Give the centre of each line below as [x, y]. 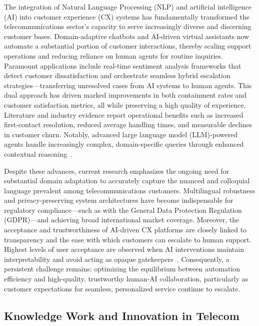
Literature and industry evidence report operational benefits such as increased [124, 114]
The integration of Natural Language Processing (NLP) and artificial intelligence [128, 7]
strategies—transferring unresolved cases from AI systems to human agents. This [128, 85]
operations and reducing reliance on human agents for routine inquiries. [114, 55]
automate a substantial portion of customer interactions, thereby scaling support [128, 46]
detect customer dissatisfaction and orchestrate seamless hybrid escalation [117, 75]
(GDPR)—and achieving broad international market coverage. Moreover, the [122, 220]
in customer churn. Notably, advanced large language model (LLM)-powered [121, 134]
